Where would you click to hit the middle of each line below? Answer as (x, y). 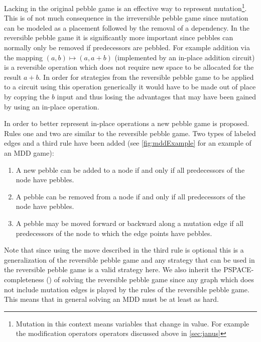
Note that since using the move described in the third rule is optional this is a (124, 250)
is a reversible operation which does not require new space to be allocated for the (129, 67)
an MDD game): (29, 152)
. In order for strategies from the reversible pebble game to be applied (146, 77)
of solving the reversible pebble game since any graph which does (154, 279)
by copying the (27, 96)
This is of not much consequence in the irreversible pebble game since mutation (126, 18)
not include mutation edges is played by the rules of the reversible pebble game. (127, 289)
